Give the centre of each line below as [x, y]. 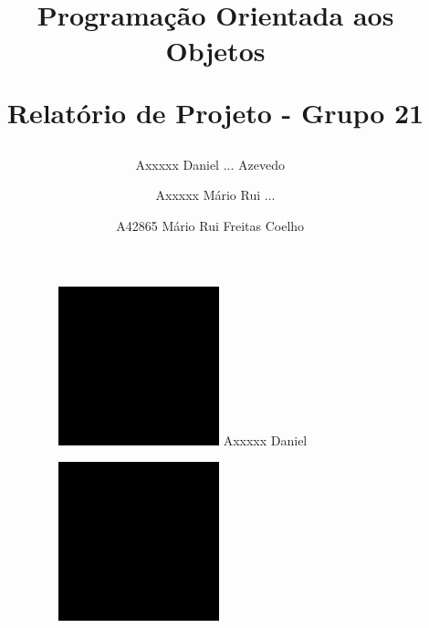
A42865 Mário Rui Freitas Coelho [210, 225]
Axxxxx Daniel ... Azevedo [210, 164]
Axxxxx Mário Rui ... [215, 195]
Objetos [215, 51]
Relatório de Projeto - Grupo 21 [215, 112]
